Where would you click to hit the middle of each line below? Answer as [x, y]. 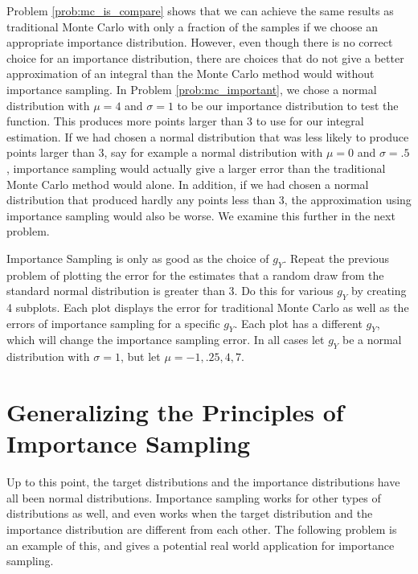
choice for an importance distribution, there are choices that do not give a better [205, 57]
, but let [140, 357]
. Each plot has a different [298, 323]
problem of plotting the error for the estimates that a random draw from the [195, 275]
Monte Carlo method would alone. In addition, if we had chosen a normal [188, 184]
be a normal [372, 340]
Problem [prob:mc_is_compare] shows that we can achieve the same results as [200, 10]
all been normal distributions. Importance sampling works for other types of [194, 497]
